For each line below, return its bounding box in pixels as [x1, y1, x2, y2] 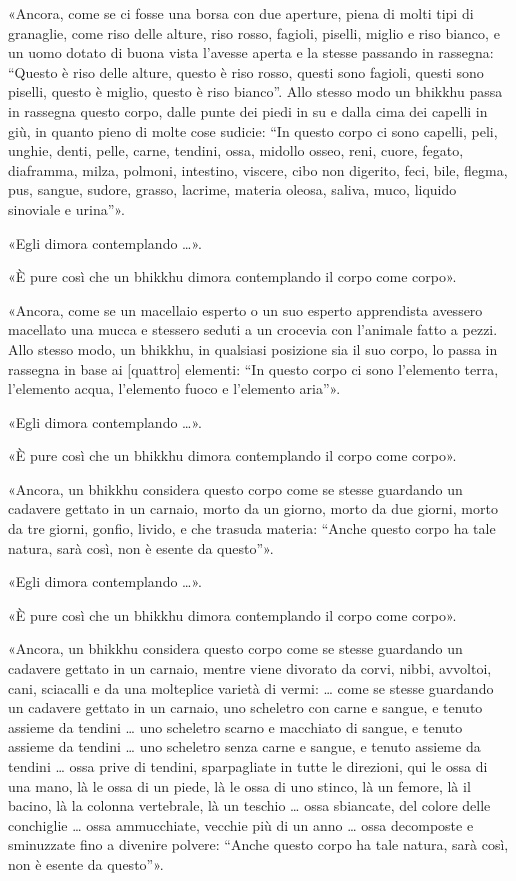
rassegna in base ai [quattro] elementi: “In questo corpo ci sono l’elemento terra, [8, 358, 499, 379]
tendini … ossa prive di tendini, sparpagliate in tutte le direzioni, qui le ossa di [8, 756, 488, 776]
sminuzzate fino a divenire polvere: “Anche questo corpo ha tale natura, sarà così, [8, 834, 509, 855]
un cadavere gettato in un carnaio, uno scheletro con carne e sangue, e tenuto [8, 697, 483, 718]
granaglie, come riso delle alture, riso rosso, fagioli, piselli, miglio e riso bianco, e [8, 22, 500, 43]
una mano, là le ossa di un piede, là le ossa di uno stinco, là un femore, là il [8, 775, 471, 796]
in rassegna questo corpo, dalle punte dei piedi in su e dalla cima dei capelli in [8, 100, 488, 121]
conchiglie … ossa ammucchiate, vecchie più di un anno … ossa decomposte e [8, 814, 474, 835]
